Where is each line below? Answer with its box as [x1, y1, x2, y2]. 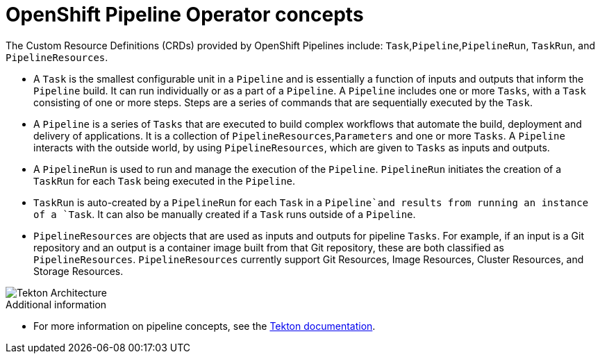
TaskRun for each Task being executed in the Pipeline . [33, 174, 296, 187]
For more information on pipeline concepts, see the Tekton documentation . [33, 319, 376, 332]
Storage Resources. [33, 265, 124, 277]
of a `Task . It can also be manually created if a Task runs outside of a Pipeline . [33, 208, 416, 220]
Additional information [6, 298, 107, 310]
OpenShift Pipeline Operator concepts [6, 3, 364, 26]
